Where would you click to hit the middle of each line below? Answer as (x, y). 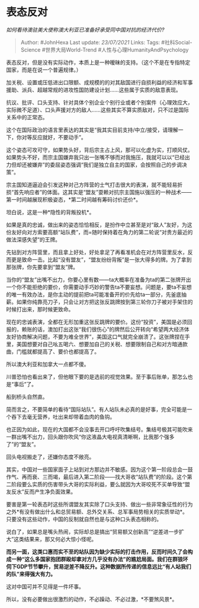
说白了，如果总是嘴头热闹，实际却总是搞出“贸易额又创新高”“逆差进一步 (93, 531)
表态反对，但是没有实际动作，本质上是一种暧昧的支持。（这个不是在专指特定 (98, 62)
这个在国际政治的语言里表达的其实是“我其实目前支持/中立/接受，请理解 (92, 130)
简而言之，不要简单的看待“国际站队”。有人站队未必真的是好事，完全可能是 (97, 409)
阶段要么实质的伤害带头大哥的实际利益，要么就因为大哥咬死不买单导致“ (98, 484)
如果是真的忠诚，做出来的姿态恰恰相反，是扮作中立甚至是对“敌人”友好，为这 (99, 225)
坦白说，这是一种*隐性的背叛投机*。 (50, 212)
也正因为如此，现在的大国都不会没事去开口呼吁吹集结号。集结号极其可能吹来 (99, 429)
